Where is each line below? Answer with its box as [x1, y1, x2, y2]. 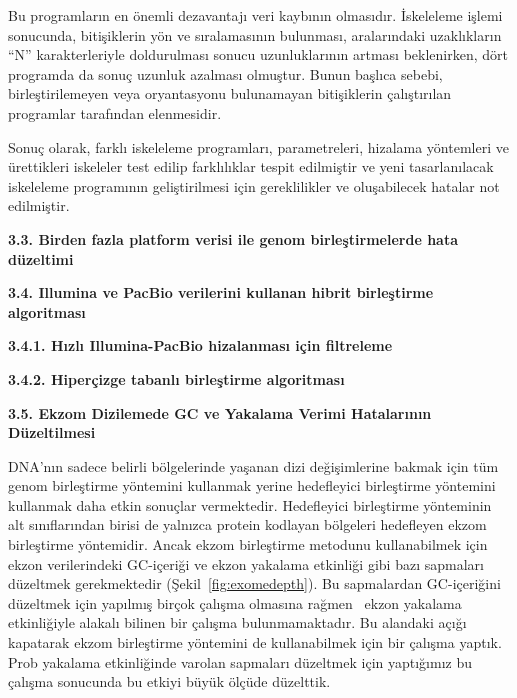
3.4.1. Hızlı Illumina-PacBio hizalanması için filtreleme [8, 335, 393, 356]
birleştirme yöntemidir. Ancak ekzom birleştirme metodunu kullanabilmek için [8, 534, 488, 555]
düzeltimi [8, 248, 74, 269]
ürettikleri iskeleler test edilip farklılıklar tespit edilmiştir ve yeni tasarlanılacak [8, 156, 494, 177]
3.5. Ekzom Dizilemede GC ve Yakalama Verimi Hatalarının [8, 402, 432, 423]
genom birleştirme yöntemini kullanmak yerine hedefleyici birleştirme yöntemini [8, 475, 496, 496]
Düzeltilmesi [8, 422, 96, 443]
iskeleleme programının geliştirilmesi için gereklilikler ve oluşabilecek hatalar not [8, 175, 500, 196]
